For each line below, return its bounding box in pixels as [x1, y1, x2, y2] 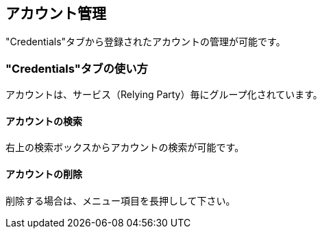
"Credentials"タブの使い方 [5, 61, 148, 75]
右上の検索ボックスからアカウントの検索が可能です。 [5, 141, 245, 154]
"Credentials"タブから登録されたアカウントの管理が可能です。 [5, 36, 286, 48]
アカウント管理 [5, 5, 106, 22]
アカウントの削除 [5, 168, 82, 180]
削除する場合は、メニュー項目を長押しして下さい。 [5, 194, 236, 207]
